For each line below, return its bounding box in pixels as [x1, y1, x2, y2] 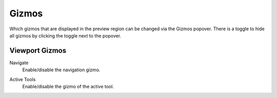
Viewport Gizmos [9, 46, 67, 55]
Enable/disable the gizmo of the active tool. [22, 84, 114, 90]
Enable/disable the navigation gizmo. [22, 67, 101, 73]
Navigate [9, 60, 29, 66]
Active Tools [9, 76, 36, 82]
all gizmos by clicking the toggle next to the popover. [9, 32, 122, 38]
